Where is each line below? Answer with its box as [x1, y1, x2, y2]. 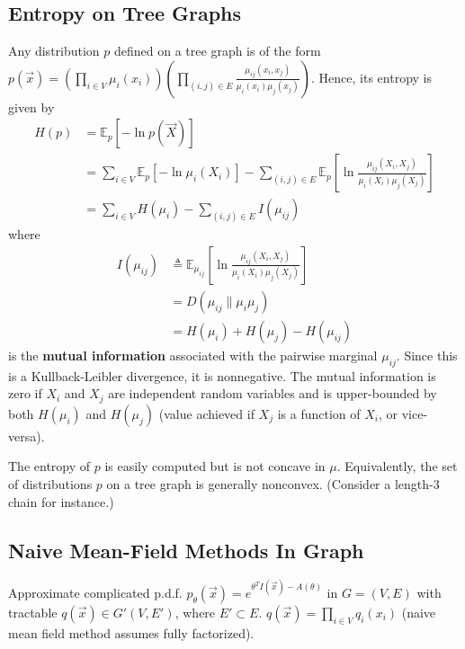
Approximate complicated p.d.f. [8, 582, 183, 601]
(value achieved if [158, 404, 255, 422]
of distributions [8, 475, 93, 493]
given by [8, 97, 55, 116]
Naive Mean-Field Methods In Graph [8, 536, 364, 564]
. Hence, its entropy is [311, 67, 433, 86]
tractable [8, 602, 58, 621]
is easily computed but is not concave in [104, 457, 326, 476]
